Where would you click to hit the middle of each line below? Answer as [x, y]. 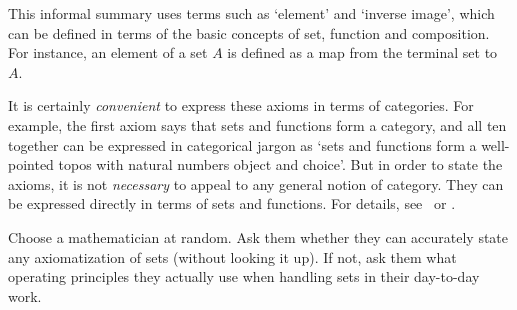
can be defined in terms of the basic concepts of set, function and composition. [249, 32]
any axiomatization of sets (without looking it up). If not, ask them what [232, 256]
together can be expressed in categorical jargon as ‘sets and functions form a [242, 144]
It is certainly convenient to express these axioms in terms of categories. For [241, 105]
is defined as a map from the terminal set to [362, 52]
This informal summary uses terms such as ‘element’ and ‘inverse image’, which [251, 13]
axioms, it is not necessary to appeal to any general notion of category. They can [256, 183]
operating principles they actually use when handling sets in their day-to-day [244, 276]
